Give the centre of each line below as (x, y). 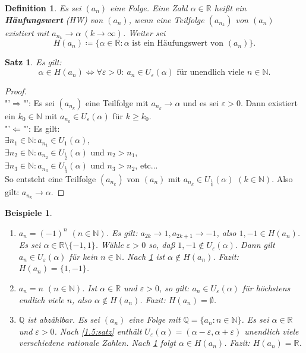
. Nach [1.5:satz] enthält (98, 331)
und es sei (201, 102)
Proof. (16, 91)
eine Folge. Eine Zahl (149, 8)
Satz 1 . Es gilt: (33, 62)
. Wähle (109, 245)
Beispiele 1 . (29, 213)
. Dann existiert (269, 102)
